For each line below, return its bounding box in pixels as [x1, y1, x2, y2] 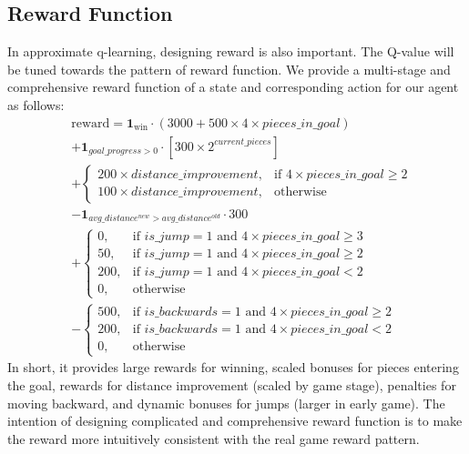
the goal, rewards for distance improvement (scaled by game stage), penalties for [7, 376, 456, 395]
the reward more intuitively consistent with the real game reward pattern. [7, 429, 420, 448]
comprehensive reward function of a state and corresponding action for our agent [7, 77, 459, 96]
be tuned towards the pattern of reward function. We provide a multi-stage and [7, 59, 451, 78]
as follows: [7, 95, 65, 114]
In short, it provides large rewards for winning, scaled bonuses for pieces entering [7, 358, 459, 377]
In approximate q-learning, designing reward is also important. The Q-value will [7, 42, 454, 61]
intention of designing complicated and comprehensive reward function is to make [7, 411, 463, 430]
